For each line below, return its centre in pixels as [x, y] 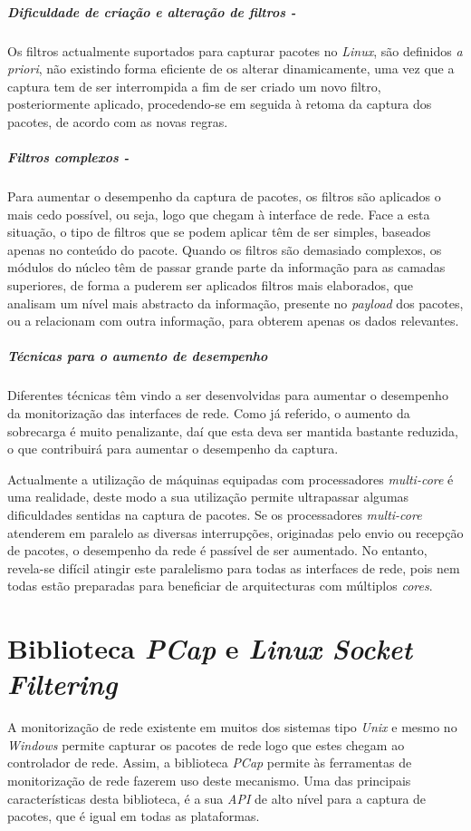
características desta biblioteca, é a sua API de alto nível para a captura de [217, 798]
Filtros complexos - [68, 157]
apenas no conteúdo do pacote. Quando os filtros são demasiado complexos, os [225, 249]
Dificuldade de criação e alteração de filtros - [152, 11]
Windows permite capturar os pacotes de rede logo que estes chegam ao [206, 744]
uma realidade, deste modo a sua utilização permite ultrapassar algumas [208, 497]
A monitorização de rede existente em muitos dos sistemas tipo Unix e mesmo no [232, 727]
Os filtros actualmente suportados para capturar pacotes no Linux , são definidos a [235, 50]
